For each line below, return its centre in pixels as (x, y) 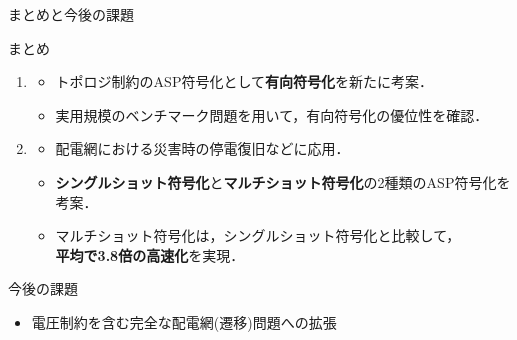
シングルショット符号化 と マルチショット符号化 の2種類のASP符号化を (283, 181)
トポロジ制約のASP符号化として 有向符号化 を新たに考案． (244, 81)
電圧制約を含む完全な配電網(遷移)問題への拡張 (184, 321)
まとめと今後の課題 (71, 14)
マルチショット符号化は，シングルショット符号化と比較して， (258, 235)
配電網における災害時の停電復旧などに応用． (202, 148)
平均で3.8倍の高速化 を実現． (150, 254)
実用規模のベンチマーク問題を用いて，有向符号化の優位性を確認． (272, 114)
